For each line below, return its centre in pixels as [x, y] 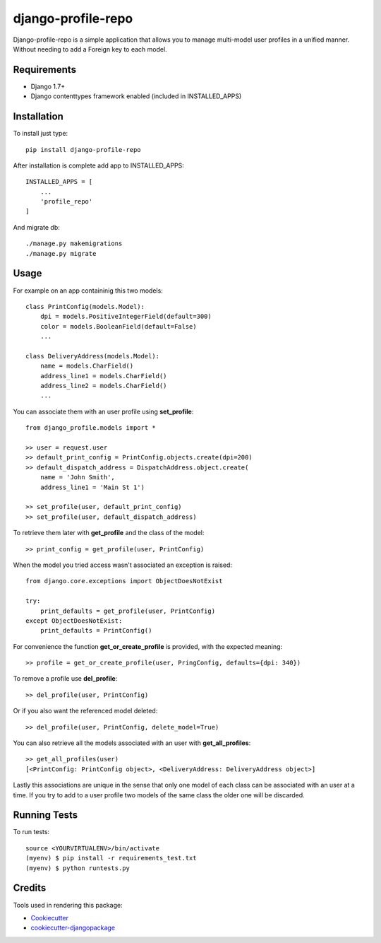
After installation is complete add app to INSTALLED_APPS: [99, 165]
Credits [30, 888]
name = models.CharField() [87, 366]
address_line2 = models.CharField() [103, 386]
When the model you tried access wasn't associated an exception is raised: [123, 565]
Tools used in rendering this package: [68, 905]
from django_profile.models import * [91, 428]
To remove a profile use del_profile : [65, 679]
